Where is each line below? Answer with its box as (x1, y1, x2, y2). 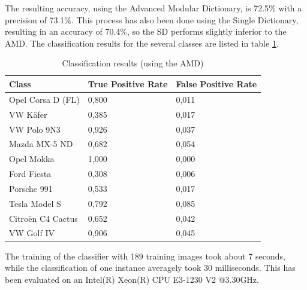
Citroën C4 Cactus (9, 212, 78, 224)
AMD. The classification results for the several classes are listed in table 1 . (5, 36, 279, 49)
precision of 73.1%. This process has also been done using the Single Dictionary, (5, 13, 299, 26)
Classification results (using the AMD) (62, 57, 204, 69)
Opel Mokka (9, 152, 55, 165)
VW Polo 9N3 (9, 123, 61, 135)
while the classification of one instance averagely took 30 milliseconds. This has (5, 261, 296, 274)
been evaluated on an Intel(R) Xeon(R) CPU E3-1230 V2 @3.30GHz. (5, 273, 259, 285)
